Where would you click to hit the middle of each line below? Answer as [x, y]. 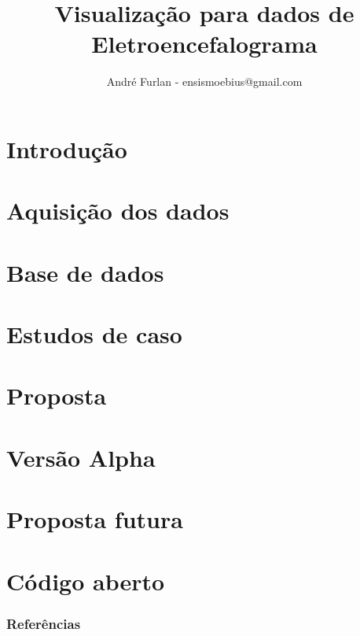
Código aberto [86, 581]
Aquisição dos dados [118, 211]
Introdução [67, 148]
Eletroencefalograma [204, 44]
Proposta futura [95, 519]
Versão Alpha [81, 457]
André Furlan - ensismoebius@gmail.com [204, 81]
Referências [44, 623]
